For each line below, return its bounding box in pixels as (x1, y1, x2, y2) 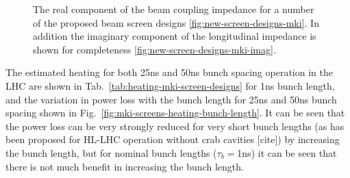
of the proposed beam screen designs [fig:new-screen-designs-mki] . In (33, 15, 319, 29)
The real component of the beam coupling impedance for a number (33, 2, 314, 16)
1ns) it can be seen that (237, 145, 337, 160)
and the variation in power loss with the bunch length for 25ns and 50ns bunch (5, 92, 337, 106)
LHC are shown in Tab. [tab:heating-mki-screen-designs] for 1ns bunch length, (5, 78, 335, 92)
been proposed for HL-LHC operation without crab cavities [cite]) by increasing (5, 132, 340, 147)
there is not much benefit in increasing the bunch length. (5, 159, 244, 173)
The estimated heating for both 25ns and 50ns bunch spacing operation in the (5, 65, 333, 79)
